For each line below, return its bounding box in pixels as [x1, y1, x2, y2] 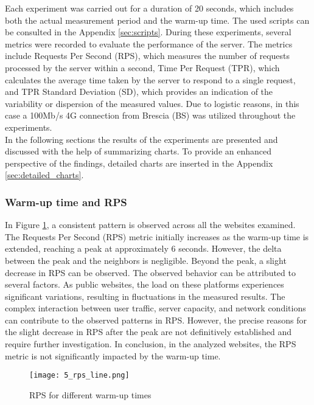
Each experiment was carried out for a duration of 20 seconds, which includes [5, 2, 294, 14]
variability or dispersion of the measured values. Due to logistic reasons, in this [5, 97, 299, 109]
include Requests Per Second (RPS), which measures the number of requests [5, 49, 290, 62]
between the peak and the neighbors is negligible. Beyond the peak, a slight [5, 254, 287, 266]
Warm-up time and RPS [5, 194, 127, 209]
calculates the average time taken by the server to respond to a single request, [5, 73, 296, 86]
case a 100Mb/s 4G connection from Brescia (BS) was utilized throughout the [5, 109, 296, 122]
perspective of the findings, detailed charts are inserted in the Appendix [5, 156, 273, 169]
